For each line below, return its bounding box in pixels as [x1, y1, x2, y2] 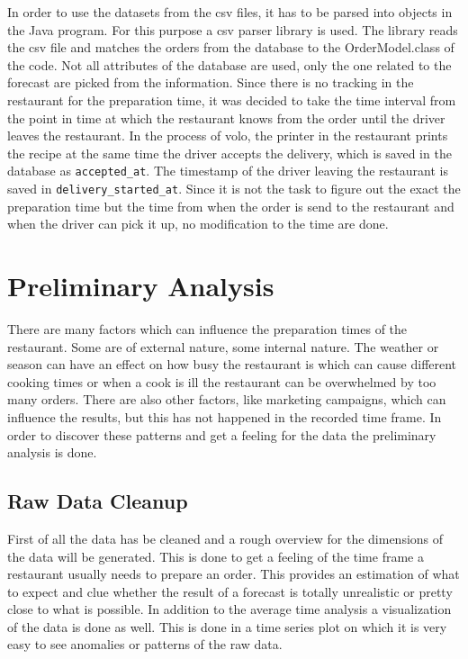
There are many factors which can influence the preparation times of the [7, 319, 408, 338]
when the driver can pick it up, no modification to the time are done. [7, 214, 389, 233]
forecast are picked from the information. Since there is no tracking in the [7, 73, 414, 92]
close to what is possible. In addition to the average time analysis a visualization [7, 600, 452, 618]
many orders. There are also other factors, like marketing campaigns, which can [7, 390, 446, 409]
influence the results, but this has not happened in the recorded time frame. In [7, 407, 442, 426]
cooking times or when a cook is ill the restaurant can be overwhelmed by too [7, 372, 436, 391]
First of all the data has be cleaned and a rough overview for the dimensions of [7, 528, 444, 547]
